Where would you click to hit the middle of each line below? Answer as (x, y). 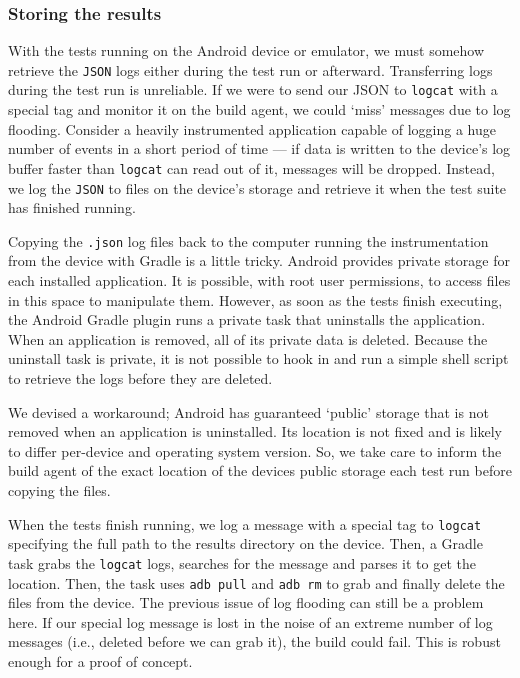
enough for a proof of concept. (100, 660)
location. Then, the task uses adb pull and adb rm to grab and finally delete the (256, 582)
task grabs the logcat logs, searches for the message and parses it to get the (242, 562)
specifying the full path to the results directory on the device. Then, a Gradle (245, 543)
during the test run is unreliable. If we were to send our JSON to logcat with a (253, 89)
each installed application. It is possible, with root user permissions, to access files (259, 280)
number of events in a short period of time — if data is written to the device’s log (259, 148)
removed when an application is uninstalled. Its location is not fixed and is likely (255, 431)
